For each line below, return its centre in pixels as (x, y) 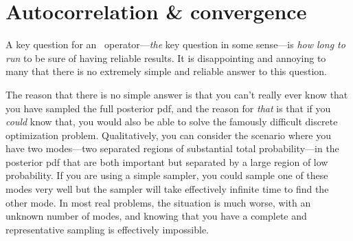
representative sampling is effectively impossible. (107, 229)
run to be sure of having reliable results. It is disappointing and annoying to (166, 57)
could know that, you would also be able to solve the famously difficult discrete (172, 122)
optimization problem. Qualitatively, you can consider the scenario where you (168, 135)
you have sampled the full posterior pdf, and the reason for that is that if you (168, 108)
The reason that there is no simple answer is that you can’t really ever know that (177, 94)
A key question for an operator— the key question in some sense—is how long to (175, 44)
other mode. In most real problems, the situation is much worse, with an (158, 202)
